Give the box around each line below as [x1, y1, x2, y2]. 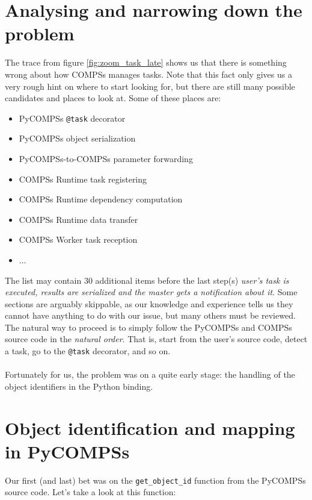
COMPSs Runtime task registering [19, 172, 147, 185]
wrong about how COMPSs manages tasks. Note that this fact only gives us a [5, 67, 292, 80]
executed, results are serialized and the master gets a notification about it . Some [5, 286, 298, 298]
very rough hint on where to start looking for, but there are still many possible [5, 80, 295, 92]
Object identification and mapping [5, 415, 295, 440]
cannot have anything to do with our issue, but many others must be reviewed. [5, 309, 296, 322]
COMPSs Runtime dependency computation [19, 193, 183, 205]
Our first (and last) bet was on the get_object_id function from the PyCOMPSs [5, 473, 306, 486]
